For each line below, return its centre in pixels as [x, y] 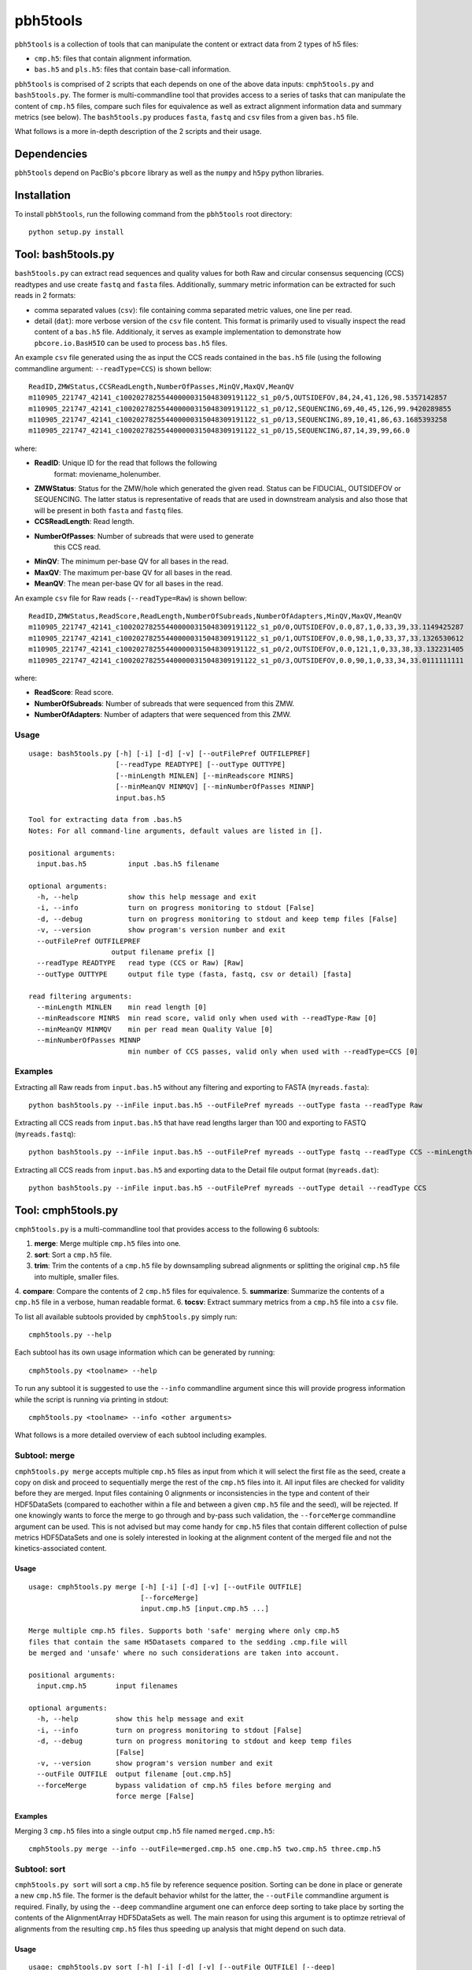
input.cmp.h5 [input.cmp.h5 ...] [205, 1609]
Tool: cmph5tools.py [66, 1210]
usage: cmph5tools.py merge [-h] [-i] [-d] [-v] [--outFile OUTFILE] [166, 1587]
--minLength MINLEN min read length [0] [122, 1007]
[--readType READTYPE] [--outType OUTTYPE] [201, 765]
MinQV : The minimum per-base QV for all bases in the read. [131, 561]
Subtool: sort [40, 1869]
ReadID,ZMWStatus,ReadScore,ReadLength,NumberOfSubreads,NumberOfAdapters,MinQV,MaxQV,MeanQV [215, 616]
